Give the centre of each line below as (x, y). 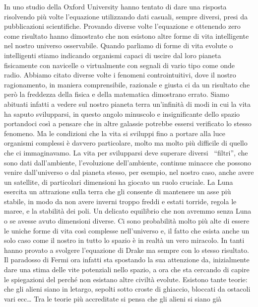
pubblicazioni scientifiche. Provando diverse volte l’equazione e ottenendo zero (122, 26)
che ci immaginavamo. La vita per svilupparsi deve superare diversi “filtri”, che (126, 152)
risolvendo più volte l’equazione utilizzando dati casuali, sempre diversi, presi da (126, 16)
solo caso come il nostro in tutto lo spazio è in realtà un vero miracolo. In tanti (124, 240)
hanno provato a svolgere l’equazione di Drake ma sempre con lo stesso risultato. (127, 250)
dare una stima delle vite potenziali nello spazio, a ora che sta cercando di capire (127, 269)
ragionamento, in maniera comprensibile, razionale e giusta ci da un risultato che (127, 84)
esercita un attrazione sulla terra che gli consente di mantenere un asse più (118, 192)
